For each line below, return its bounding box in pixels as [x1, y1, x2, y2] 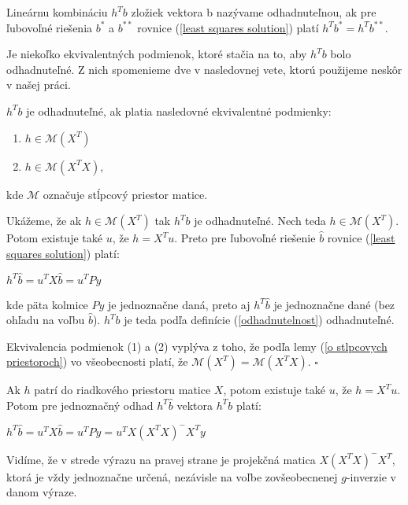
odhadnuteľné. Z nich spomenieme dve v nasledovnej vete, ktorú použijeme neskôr [6, 61, 402, 77]
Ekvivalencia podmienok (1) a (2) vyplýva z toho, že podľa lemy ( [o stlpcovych [6, 337, 388, 354]
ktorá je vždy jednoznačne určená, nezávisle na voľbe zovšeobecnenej [6, 468, 338, 485]
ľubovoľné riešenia [6, 19, 93, 35]
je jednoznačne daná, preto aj [108, 296, 250, 312]
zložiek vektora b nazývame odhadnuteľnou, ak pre [131, 4, 376, 20]
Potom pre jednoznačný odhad [6, 396, 154, 413]
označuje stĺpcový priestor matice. [43, 186, 208, 202]
